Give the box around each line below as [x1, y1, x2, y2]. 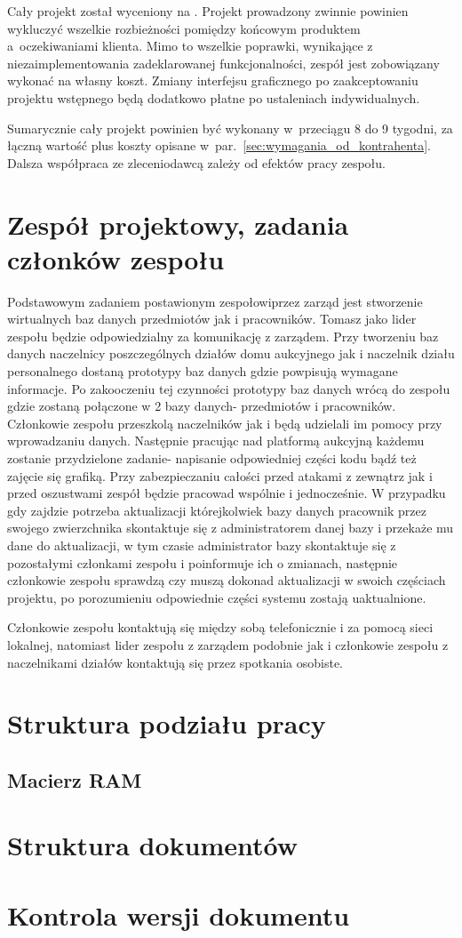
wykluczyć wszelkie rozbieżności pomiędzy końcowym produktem [7, 19, 361, 37]
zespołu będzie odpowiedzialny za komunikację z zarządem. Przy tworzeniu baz [7, 326, 439, 345]
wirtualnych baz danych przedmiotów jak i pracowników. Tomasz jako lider [7, 309, 417, 328]
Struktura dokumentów [7, 827, 299, 863]
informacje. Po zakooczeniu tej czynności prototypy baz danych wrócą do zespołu [7, 379, 450, 397]
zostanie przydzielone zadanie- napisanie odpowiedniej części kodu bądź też [7, 449, 417, 467]
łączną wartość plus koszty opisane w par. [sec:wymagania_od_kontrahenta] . [7, 136, 431, 155]
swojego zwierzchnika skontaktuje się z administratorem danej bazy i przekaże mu [7, 518, 454, 537]
